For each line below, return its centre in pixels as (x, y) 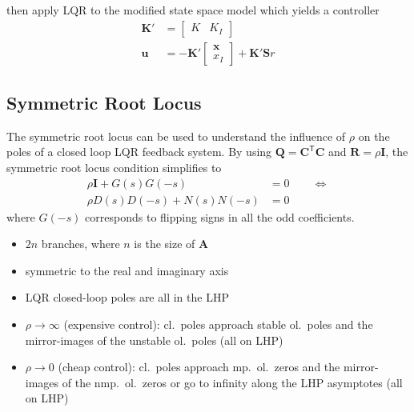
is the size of (165, 244)
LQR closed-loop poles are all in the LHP (127, 297)
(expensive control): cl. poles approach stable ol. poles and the (218, 324)
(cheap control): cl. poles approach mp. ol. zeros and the (199, 367)
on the (374, 136)
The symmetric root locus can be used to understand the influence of (176, 136)
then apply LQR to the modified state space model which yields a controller (193, 10)
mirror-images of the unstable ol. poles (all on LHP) (154, 340)
